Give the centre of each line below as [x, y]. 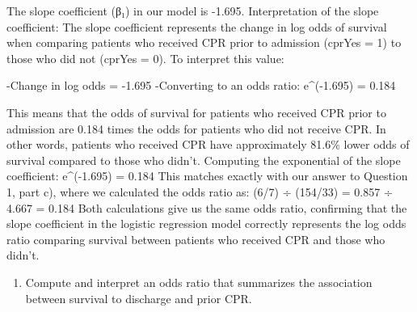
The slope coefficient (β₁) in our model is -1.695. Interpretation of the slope [193, 11]
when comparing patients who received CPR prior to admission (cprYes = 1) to [204, 42]
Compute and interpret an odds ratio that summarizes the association [199, 282]
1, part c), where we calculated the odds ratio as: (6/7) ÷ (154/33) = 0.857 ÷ [200, 191]
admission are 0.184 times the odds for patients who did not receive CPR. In [196, 128]
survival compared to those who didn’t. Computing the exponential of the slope [204, 160]
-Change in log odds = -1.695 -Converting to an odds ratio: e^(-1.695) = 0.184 [201, 85]
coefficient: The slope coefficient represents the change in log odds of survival [197, 26]
